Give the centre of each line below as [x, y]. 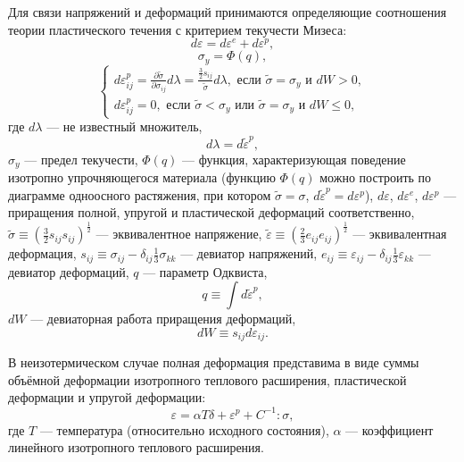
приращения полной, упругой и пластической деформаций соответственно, [211, 212]
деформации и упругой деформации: [107, 397]
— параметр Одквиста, [205, 271]
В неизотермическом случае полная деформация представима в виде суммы [214, 362]
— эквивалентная [400, 234]
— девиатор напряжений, [249, 253]
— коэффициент [389, 429]
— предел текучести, [81, 159]
